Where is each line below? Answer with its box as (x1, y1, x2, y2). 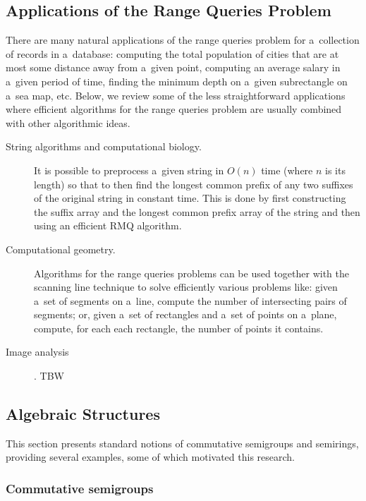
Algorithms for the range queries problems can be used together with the (34, 265, 349, 280)
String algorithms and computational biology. (6, 139, 202, 154)
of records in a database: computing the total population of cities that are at (6, 46, 339, 61)
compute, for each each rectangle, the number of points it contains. (34, 320, 324, 335)
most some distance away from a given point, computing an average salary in (6, 60, 341, 75)
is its (325, 162, 346, 177)
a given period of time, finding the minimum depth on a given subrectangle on (6, 73, 348, 88)
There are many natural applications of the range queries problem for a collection (6, 32, 360, 47)
